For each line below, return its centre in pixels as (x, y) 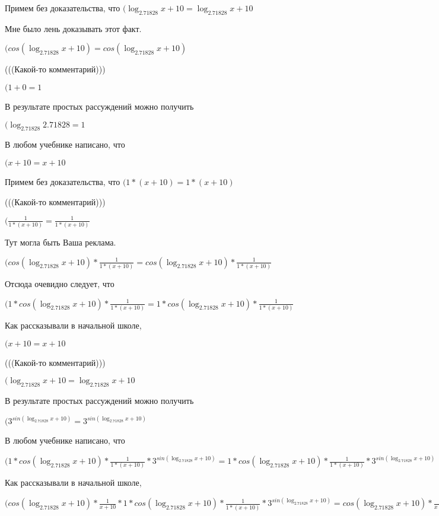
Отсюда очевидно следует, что (60, 284)
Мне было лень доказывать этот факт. (73, 28)
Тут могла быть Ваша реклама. (61, 242)
